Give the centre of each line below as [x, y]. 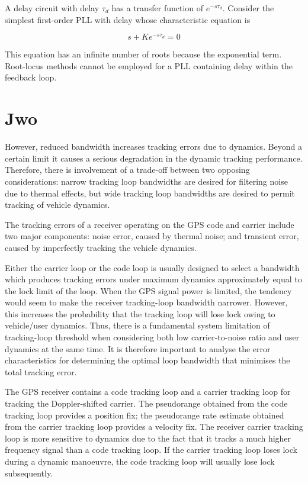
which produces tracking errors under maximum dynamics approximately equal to [153, 279]
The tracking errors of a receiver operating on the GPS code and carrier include [150, 224]
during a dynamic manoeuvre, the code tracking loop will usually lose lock [140, 461]
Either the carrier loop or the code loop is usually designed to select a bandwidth [152, 267]
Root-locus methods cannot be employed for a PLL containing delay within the [149, 65]
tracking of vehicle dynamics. [57, 205]
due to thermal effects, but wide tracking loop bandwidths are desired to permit [150, 193]
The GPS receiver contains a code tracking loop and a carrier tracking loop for [148, 392]
